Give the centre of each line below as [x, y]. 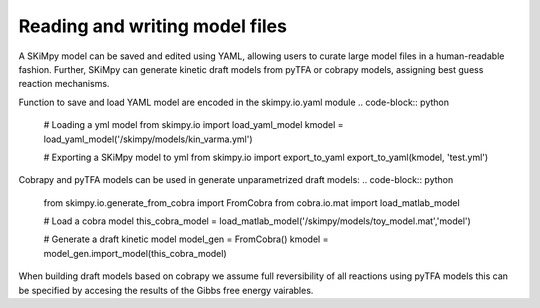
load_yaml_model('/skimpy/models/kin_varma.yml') [148, 139]
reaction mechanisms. [64, 84]
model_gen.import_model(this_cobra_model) [135, 253]
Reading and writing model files [152, 26]
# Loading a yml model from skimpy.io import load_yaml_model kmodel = [193, 125]
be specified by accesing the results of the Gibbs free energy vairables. [166, 290]
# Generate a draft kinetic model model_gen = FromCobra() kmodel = [186, 239]
